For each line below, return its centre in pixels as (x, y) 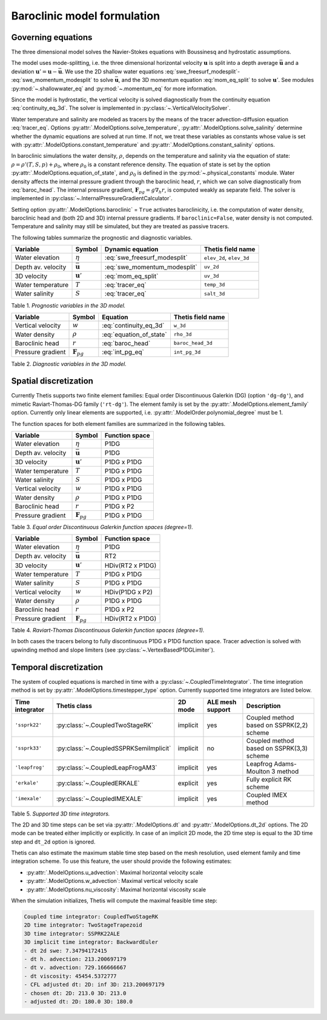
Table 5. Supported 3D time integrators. (61, 814)
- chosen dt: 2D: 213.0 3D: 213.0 (75, 993)
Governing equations (52, 37)
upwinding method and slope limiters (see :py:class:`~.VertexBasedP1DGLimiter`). (113, 650)
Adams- (285, 763)
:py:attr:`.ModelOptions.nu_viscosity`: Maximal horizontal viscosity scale (116, 890)
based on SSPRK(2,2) (277, 725)
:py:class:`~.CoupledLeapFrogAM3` (107, 768)
